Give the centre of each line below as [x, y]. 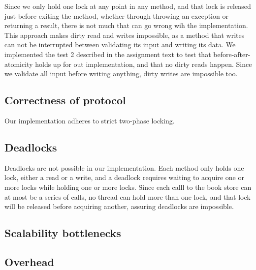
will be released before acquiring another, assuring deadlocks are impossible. [119, 206]
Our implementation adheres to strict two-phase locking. [90, 120]
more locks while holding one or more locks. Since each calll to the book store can [128, 187]
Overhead [29, 261]
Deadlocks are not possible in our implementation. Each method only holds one [124, 167]
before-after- [232, 54]
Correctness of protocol [65, 100]
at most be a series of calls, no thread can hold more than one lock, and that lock [128, 196]
